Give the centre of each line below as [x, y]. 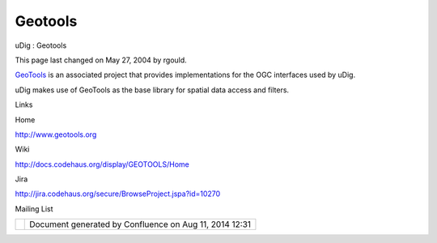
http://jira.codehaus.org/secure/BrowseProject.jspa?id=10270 [118, 194]
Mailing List [34, 209]
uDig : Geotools [41, 45]
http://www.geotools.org [56, 134]
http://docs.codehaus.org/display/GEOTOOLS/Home [102, 164]
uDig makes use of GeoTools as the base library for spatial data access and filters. [152, 90]
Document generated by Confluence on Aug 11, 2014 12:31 [140, 224]
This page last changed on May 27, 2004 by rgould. [101, 60]
